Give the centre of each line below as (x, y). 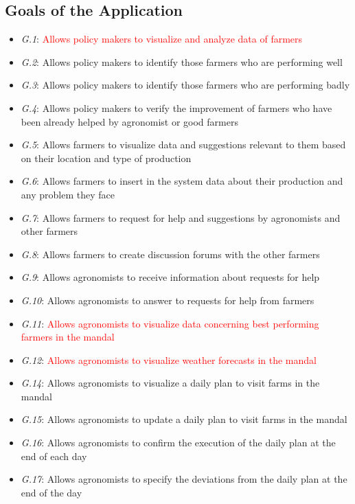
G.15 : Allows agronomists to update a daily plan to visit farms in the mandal (184, 419)
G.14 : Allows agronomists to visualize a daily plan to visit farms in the (170, 383)
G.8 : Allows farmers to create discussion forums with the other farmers (170, 254)
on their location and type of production (106, 158)
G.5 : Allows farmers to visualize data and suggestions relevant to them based (183, 145)
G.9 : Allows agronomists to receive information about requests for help (170, 277)
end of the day (51, 492)
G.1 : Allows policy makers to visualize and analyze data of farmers (162, 39)
